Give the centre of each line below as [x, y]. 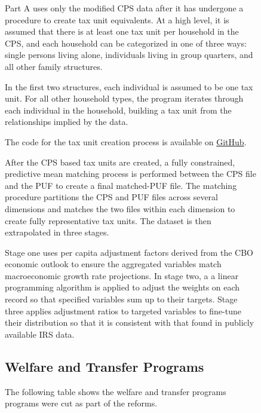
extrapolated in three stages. [57, 232]
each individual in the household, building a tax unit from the [118, 110]
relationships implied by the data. [67, 122]
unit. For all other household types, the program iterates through [124, 98]
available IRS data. [40, 334]
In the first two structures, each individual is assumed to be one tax [129, 86]
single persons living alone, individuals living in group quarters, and [129, 55]
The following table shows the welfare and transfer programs [116, 391]
